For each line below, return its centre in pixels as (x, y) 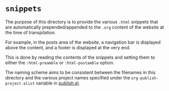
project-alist (20, 83)
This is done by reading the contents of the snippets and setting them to (80, 57)
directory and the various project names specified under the (68, 77)
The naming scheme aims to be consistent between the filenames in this (80, 72)
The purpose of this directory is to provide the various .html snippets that (82, 22)
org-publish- (145, 78)
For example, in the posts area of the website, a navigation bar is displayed (83, 42)
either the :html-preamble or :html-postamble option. (60, 62)
